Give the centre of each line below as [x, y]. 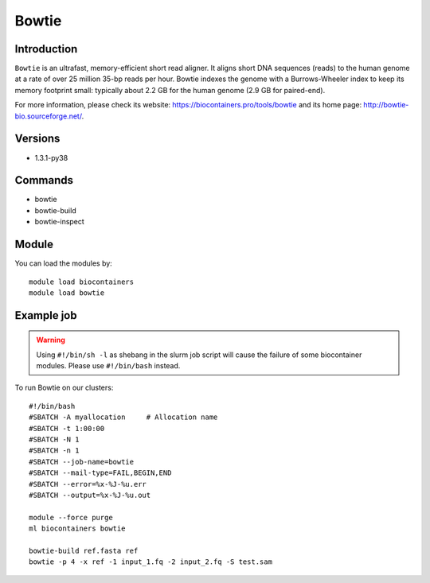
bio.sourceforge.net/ [49, 116]
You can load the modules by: [64, 263]
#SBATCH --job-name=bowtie [82, 462]
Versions [37, 139]
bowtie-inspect [60, 222]
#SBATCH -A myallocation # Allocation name [123, 417]
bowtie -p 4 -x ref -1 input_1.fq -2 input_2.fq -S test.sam [150, 562]
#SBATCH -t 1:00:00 [67, 428]
